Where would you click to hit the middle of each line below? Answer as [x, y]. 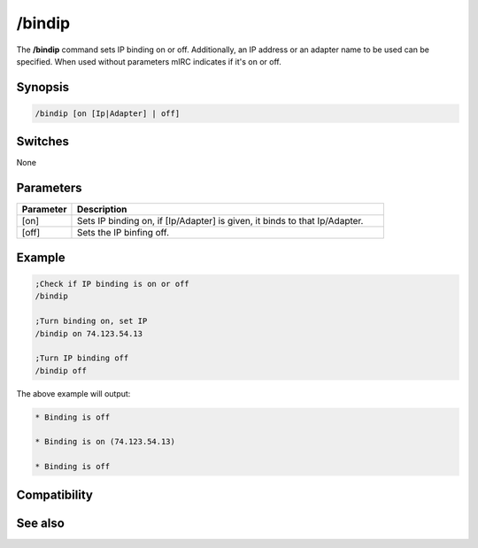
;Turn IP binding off [82, 358]
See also [41, 523]
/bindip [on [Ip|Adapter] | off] [108, 113]
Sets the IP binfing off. [123, 233]
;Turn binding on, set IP [91, 321]
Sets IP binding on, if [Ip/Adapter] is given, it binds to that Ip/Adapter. [220, 221]
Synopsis [43, 87]
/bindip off [61, 370]
